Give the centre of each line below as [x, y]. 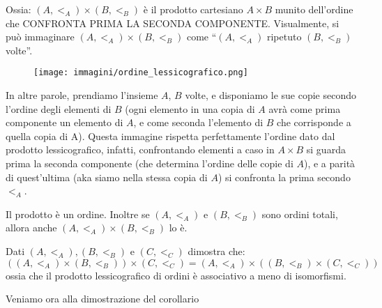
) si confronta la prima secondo [284, 177]
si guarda [326, 149]
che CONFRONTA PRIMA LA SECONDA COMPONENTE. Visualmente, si [173, 23]
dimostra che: [216, 251]
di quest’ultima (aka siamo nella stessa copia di [107, 177]
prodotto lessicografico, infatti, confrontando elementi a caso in [140, 149]
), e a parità [329, 163]
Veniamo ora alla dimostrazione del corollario [102, 299]
